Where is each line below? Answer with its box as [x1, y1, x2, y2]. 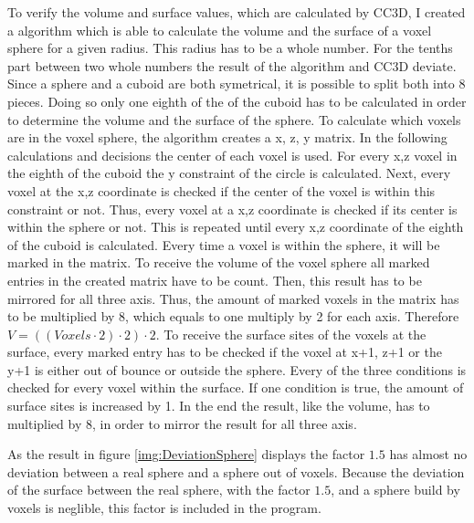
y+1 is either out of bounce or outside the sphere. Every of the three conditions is [7, 360, 467, 379]
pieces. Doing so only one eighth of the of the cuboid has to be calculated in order [7, 91, 467, 110]
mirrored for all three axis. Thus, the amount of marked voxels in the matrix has [7, 288, 459, 308]
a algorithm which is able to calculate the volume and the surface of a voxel [7, 20, 432, 39]
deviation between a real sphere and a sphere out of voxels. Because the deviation [7, 462, 465, 481]
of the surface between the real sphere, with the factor [7, 480, 311, 499]
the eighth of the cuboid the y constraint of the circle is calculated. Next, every [7, 163, 451, 183]
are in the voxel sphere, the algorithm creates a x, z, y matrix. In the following [7, 128, 448, 147]
